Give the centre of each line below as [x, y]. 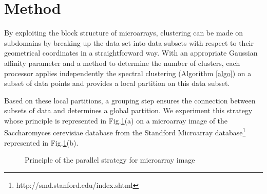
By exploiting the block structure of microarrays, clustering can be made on [123, 33]
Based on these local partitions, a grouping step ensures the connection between [130, 100]
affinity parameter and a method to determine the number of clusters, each [122, 63]
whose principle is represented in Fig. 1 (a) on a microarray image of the [116, 120]
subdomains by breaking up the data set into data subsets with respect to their [129, 42]
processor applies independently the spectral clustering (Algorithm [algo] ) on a [128, 73]
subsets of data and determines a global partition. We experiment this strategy [128, 110]
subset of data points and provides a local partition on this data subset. [117, 83]
